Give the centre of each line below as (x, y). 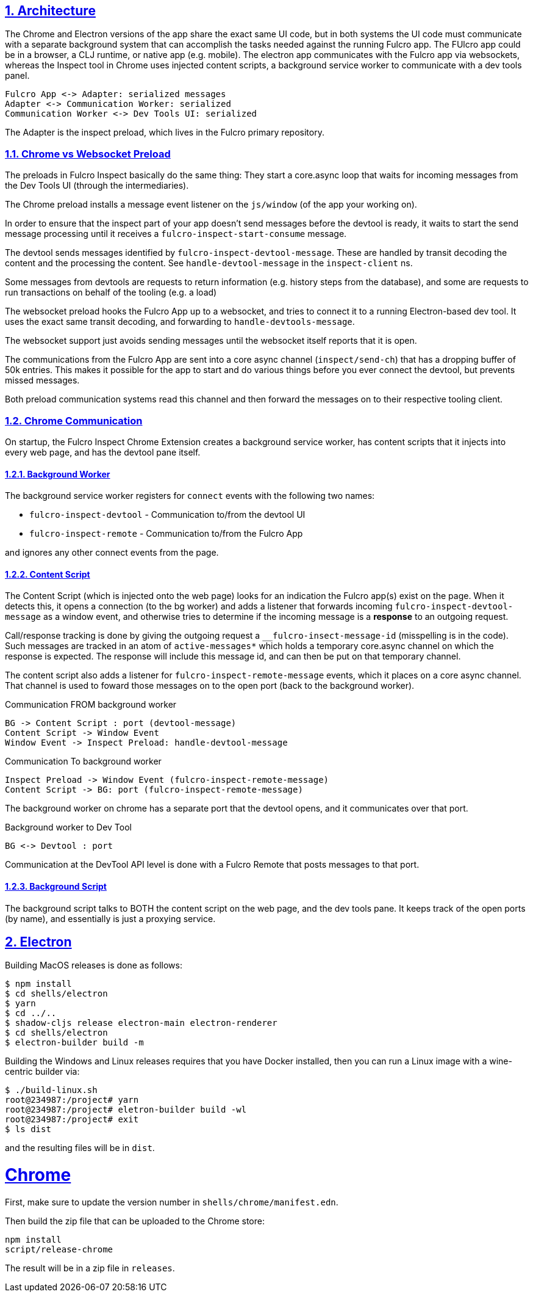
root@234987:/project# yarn (72, 1100)
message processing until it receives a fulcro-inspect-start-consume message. (176, 234)
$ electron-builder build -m (74, 1043)
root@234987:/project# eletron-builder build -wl (126, 1110)
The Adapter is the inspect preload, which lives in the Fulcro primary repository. (165, 133)
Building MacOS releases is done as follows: (94, 965)
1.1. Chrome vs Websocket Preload (88, 154)
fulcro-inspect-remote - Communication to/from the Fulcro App (166, 534)
